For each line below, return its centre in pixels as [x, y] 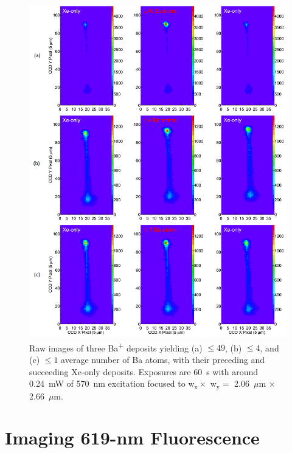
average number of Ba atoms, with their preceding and [163, 359]
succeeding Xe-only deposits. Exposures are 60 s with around [144, 371]
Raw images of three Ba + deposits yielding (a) [116, 347]
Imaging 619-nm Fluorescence [132, 437]
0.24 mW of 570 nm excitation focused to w [112, 383]
